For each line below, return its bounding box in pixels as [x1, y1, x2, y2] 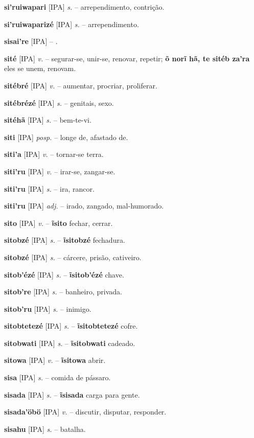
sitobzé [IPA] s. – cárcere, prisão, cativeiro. [4, 251, 142, 262]
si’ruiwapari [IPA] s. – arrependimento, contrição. [4, 2, 165, 12]
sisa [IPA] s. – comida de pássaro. [4, 372, 111, 383]
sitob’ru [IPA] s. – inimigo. [4, 303, 91, 314]
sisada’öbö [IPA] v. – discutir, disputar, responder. [4, 406, 167, 417]
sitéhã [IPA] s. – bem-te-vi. [4, 114, 91, 125]
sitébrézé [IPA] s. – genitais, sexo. [4, 97, 114, 108]
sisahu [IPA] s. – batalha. [4, 423, 86, 434]
